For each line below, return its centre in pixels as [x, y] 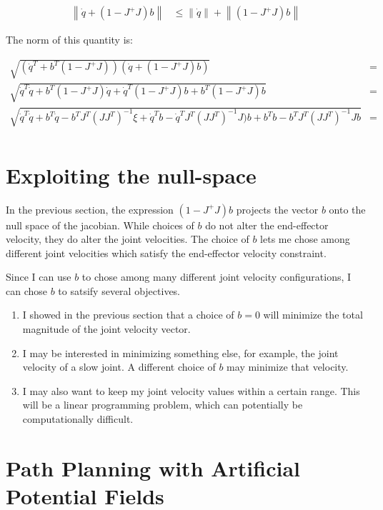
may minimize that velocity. [288, 367]
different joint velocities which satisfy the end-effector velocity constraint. [166, 252]
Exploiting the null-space [131, 175]
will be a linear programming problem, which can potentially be [163, 405]
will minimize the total [313, 315]
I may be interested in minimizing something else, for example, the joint [180, 352]
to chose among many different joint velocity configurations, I [217, 277]
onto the [347, 209]
